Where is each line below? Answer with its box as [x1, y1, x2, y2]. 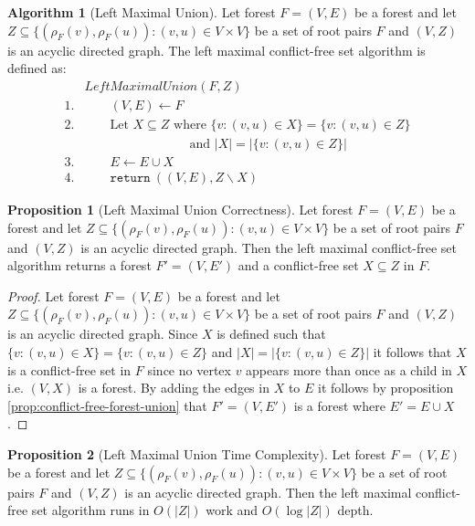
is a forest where [293, 395, 385, 415]
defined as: [7, 58, 67, 78]
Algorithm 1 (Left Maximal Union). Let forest [7, 3, 276, 21]
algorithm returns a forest [7, 256, 152, 275]
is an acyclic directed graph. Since [7, 324, 198, 343]
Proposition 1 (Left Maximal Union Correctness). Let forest [7, 199, 354, 218]
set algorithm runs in [31, 500, 150, 520]
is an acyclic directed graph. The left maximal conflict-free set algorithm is [7, 40, 426, 59]
